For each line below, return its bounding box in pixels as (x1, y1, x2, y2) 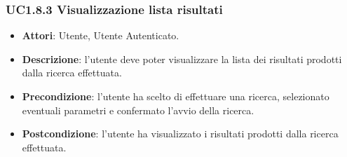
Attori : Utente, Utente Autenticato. (22, 28, 179, 43)
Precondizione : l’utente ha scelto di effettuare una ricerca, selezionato (22, 89, 329, 103)
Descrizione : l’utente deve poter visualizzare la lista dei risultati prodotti (22, 51, 342, 66)
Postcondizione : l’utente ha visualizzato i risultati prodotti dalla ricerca (22, 126, 339, 141)
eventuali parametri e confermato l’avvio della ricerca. (22, 102, 254, 117)
